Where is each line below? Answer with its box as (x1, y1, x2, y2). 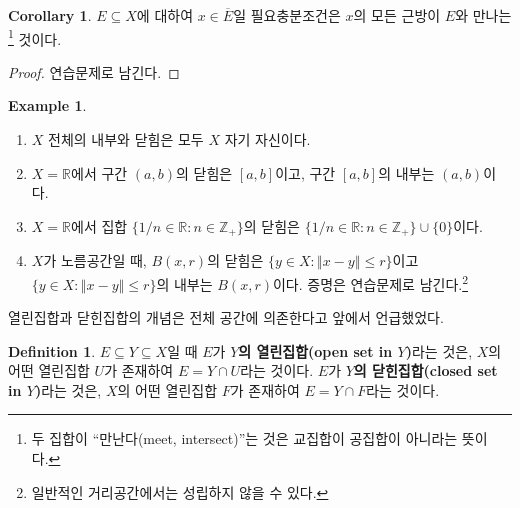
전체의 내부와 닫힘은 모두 (48, 129, 204, 150)
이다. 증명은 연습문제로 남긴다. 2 (272, 270, 469, 294)
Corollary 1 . (8, 5, 92, 25)
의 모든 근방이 (353, 5, 441, 25)
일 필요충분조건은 (233, 5, 341, 25)
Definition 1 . (8, 340, 96, 361)
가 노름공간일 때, (43, 250, 147, 271)
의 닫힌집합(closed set (353, 360, 498, 381)
